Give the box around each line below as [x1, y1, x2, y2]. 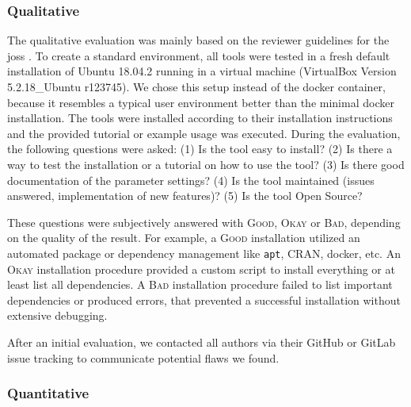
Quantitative [7, 383, 89, 403]
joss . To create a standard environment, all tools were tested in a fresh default [7, 47, 390, 63]
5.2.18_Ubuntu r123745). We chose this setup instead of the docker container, [7, 79, 386, 94]
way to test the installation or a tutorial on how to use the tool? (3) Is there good [7, 156, 405, 172]
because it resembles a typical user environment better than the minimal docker [7, 94, 394, 110]
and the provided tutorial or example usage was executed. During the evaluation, [7, 125, 401, 141]
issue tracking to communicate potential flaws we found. [7, 349, 280, 366]
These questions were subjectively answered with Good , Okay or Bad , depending [7, 213, 401, 230]
